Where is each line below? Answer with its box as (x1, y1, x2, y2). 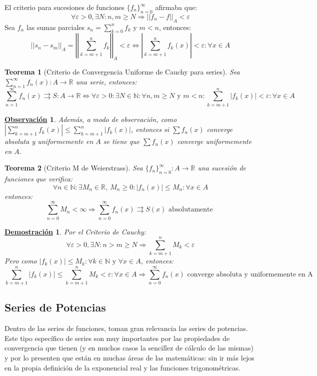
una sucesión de (197, 162, 246, 173)
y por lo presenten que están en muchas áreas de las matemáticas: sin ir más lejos (4, 352, 254, 363)
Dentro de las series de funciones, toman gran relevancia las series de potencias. (4, 323, 248, 333)
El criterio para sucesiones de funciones (4, 2, 124, 12)
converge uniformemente (177, 136, 252, 146)
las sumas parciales (26, 21, 85, 32)
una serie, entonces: (75, 76, 137, 86)
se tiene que (103, 136, 140, 146)
